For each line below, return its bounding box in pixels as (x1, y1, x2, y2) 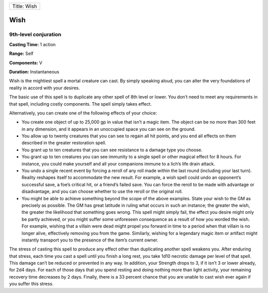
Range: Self (9, 51, 34, 57)
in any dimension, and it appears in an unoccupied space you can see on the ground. (21, 126, 196, 132)
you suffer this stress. (9, 281, 54, 287)
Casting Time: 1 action (9, 41, 56, 47)
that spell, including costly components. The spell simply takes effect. (9, 101, 152, 107)
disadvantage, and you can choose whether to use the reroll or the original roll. (21, 188, 183, 194)
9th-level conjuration (9, 31, 62, 38)
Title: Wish (12, 3, 37, 9)
